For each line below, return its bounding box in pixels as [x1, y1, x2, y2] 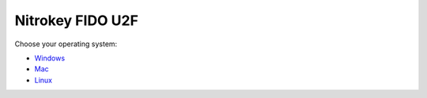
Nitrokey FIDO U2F [14, 12, 138, 29]
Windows [34, 53, 66, 63]
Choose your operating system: [14, 39, 118, 49]
